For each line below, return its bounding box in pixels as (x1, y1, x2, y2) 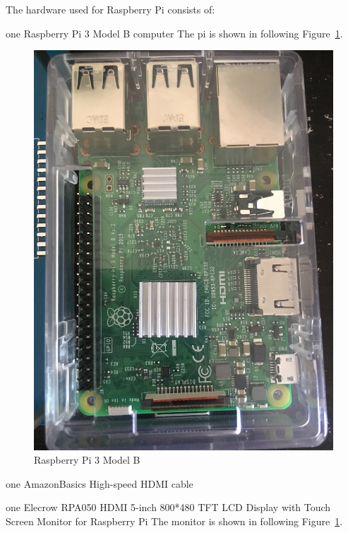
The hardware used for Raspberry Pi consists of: (6, 2, 215, 16)
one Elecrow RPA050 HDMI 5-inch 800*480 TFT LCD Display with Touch (6, 500, 331, 515)
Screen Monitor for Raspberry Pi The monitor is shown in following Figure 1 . (6, 513, 343, 528)
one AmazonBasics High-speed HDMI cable (6, 476, 193, 491)
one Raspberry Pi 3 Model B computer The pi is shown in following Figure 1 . (6, 25, 343, 40)
